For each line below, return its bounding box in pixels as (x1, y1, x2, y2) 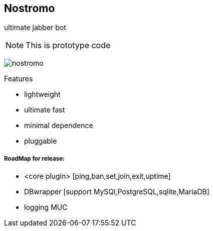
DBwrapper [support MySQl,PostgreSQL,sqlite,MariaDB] (24, 187, 209, 196)
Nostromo (4, 2, 55, 15)
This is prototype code (26, 40, 111, 51)
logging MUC (24, 203, 68, 212)
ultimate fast (24, 105, 65, 114)
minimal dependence (24, 121, 93, 130)
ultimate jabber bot (4, 23, 66, 32)
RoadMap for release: (4, 155, 65, 162)
